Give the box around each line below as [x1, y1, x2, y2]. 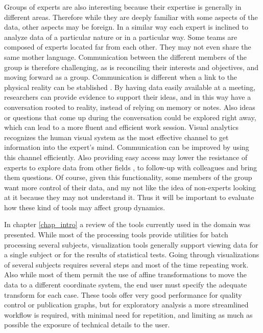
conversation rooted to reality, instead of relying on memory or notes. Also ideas [4, 101, 255, 112]
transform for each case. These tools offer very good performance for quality [4, 289, 242, 300]
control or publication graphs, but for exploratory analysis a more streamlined [4, 299, 249, 310]
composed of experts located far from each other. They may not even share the [4, 41, 251, 52]
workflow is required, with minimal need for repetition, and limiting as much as [4, 309, 253, 320]
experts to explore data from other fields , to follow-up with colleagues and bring [4, 162, 257, 172]
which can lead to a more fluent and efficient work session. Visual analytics [4, 122, 238, 132]
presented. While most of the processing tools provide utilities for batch [4, 229, 228, 240]
